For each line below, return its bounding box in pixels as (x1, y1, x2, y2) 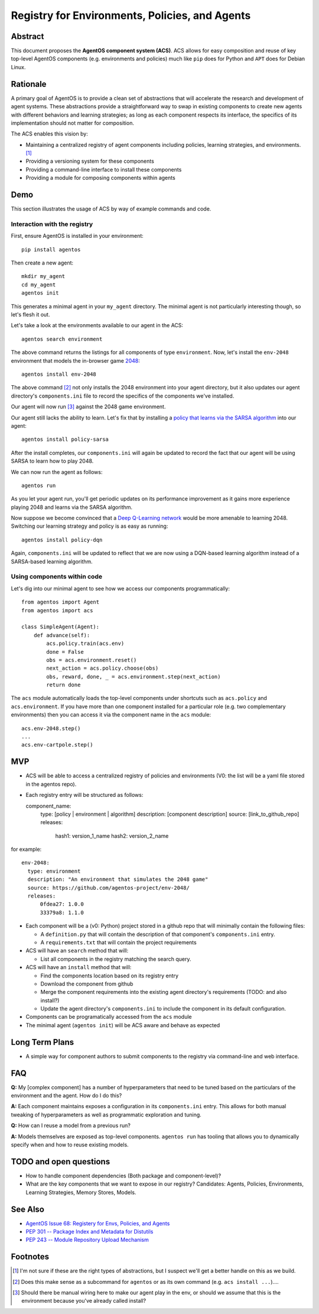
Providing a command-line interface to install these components (25, 166, 182, 173)
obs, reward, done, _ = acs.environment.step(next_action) (46, 673, 221, 680)
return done (46, 682, 81, 689)
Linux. (11, 63, 26, 70)
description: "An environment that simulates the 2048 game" (27, 876, 209, 883)
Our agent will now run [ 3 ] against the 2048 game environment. (11, 403, 166, 411)
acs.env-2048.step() (21, 725, 81, 732)
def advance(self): (33, 632, 90, 638)
